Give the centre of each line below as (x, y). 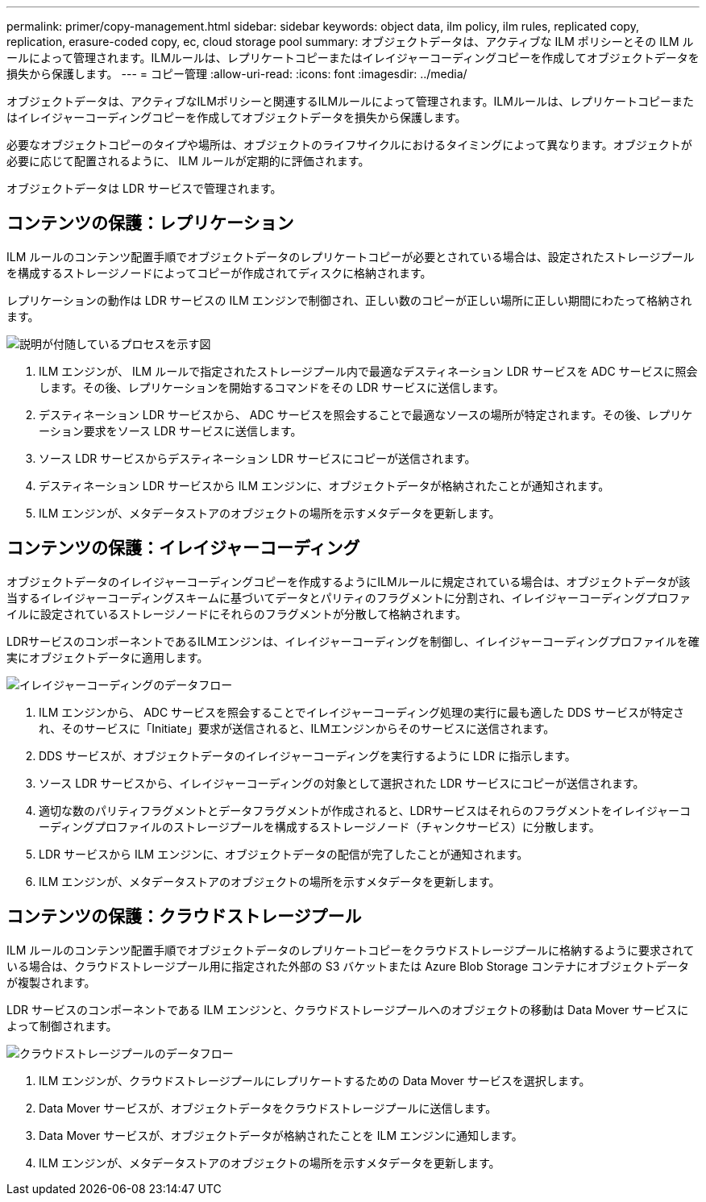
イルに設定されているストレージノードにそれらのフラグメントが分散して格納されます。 (237, 613)
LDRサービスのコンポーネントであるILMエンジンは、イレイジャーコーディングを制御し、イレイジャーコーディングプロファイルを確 (353, 641)
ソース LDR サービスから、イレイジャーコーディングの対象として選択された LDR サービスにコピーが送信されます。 (342, 783)
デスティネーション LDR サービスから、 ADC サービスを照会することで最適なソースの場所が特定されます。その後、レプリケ (366, 414)
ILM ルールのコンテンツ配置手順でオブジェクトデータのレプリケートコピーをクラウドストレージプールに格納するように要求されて (351, 950)
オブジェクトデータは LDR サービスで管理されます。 (144, 188)
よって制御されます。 (62, 1025)
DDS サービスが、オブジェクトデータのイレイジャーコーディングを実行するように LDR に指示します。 (307, 755)
